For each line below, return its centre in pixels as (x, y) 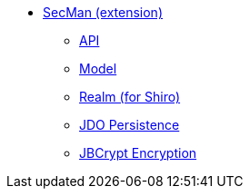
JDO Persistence (130, 125)
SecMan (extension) (103, 12)
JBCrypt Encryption (138, 153)
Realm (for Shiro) (130, 97)
